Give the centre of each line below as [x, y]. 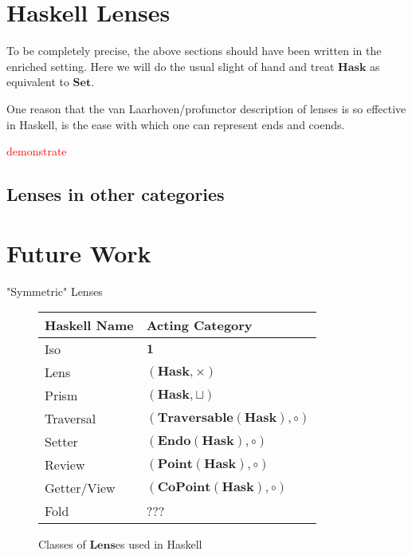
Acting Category [199, 325]
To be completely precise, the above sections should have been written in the [194, 51]
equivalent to [38, 82]
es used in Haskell [159, 544]
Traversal [71, 419]
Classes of [62, 544]
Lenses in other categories [116, 194]
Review [65, 465]
